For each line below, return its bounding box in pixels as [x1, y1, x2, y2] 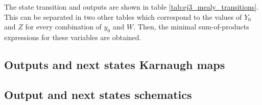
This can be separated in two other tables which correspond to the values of [4, 11, 242, 22]
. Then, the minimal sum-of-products [133, 21, 249, 32]
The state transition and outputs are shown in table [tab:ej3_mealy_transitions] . [4, 2, 259, 12]
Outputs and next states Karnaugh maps [4, 56, 225, 72]
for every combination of [25, 21, 102, 32]
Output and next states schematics [4, 86, 192, 102]
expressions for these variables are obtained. [4, 31, 141, 42]
